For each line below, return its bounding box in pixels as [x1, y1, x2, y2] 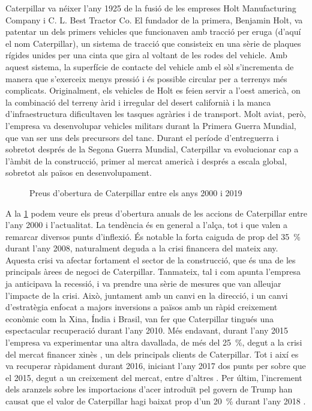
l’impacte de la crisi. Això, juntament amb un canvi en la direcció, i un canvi [5, 289, 288, 301]
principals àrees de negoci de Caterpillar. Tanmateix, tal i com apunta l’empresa [5, 265, 301, 278]
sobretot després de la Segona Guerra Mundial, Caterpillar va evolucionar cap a [5, 143, 299, 155]
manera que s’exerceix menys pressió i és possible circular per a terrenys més [5, 72, 287, 85]
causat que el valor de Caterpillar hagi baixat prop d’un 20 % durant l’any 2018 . [5, 395, 306, 407]
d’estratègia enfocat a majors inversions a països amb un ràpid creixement [5, 301, 278, 313]
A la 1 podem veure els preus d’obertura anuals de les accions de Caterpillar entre [5, 206, 308, 219]
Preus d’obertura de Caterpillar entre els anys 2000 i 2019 [29, 186, 242, 199]
